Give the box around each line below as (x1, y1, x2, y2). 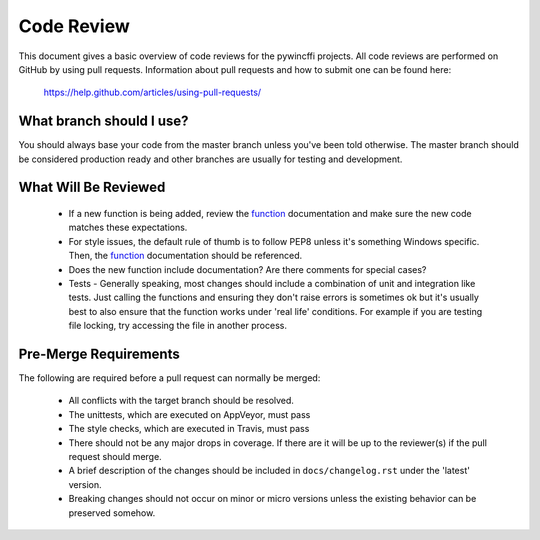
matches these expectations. (68, 221, 188, 234)
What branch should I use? (18, 113, 189, 130)
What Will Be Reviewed (18, 179, 166, 196)
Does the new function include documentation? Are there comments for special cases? (68, 263, 427, 275)
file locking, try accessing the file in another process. (68, 320, 287, 332)
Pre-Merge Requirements (18, 345, 180, 362)
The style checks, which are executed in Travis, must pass (68, 423, 310, 435)
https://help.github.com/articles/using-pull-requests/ (43, 86, 262, 99)
